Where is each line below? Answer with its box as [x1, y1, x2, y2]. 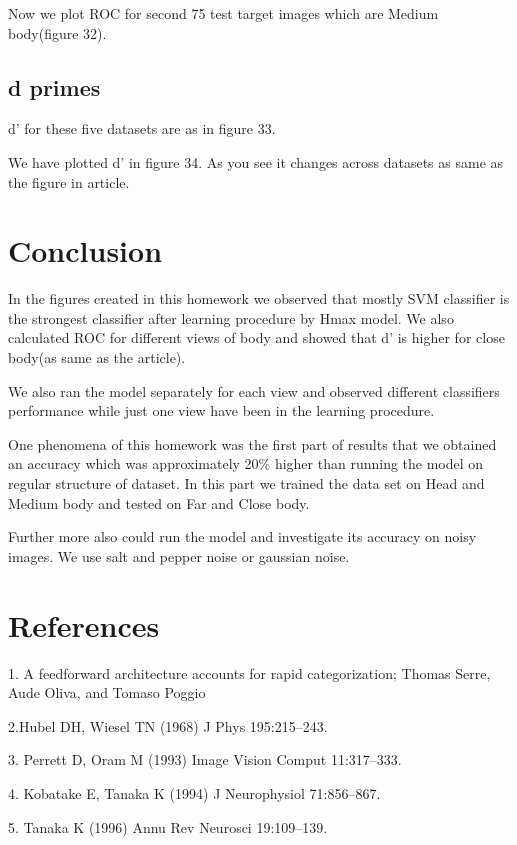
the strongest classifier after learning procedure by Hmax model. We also [8, 307, 454, 328]
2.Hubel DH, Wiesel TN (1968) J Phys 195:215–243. [8, 715, 328, 736]
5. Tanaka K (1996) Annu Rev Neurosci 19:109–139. [8, 816, 328, 837]
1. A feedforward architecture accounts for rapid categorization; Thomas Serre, [8, 662, 491, 683]
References [8, 604, 160, 645]
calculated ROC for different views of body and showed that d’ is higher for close [8, 327, 505, 348]
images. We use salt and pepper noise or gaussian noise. [8, 545, 350, 566]
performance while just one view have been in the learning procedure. [8, 400, 435, 421]
